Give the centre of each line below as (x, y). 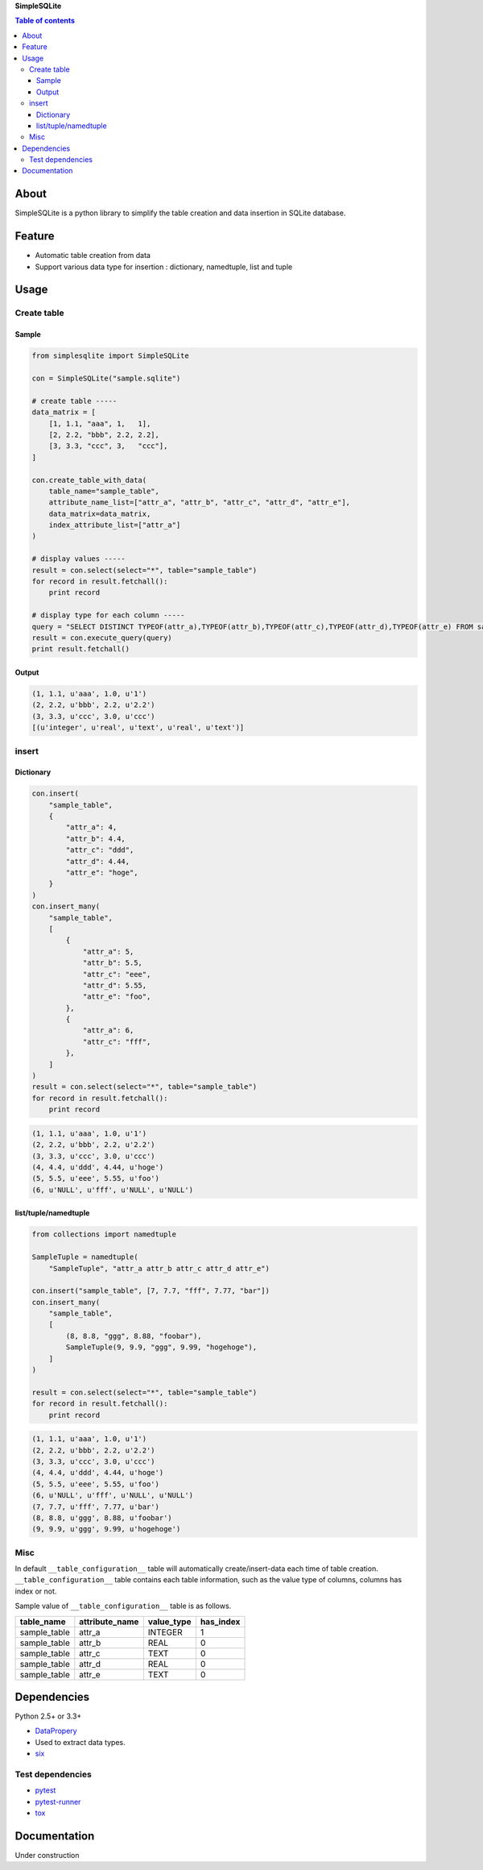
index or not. (36, 1591)
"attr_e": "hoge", (102, 873)
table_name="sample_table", (104, 491)
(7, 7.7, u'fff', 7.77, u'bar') (96, 1506)
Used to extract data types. (80, 1742)
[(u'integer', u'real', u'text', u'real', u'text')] (138, 728)
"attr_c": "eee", (117, 974)
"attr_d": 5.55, (115, 985)
